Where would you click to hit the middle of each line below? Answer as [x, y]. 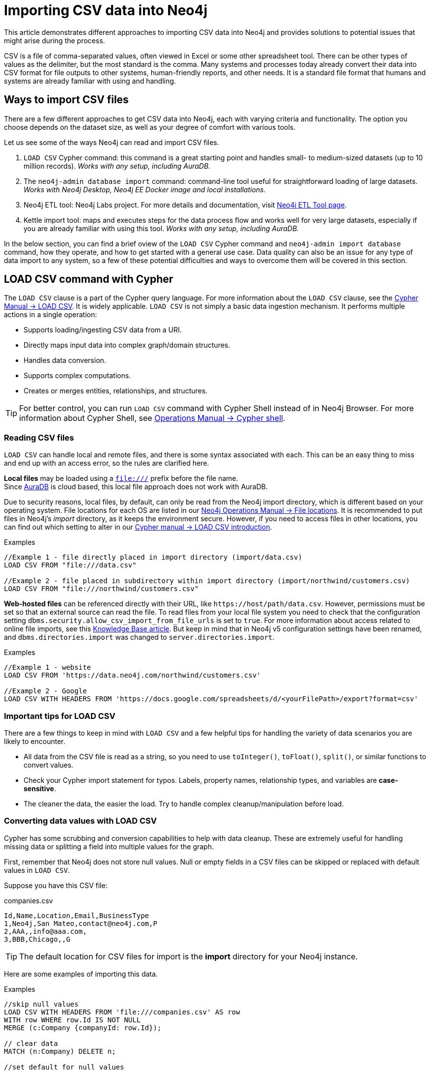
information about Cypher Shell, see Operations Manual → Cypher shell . [152, 418]
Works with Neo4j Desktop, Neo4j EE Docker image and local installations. [145, 189]
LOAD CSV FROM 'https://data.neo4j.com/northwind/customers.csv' [132, 675]
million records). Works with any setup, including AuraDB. [117, 166]
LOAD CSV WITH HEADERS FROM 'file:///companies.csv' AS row [122, 1012]
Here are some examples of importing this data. [81, 974]
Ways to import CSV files [66, 100]
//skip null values [41, 1004]
